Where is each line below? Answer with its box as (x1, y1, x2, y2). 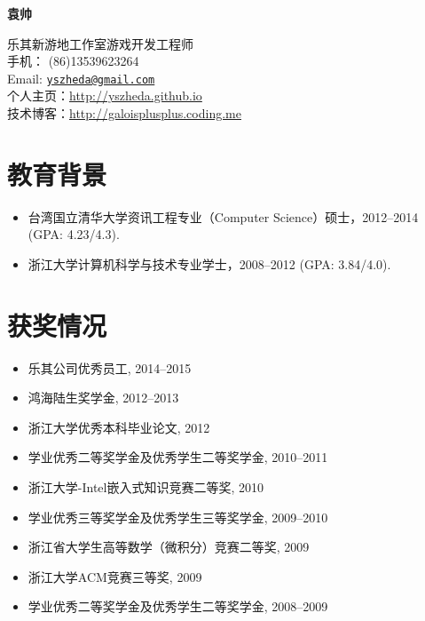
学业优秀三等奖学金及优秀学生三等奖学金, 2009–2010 (28, 507, 328, 526)
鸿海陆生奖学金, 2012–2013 (28, 388, 179, 407)
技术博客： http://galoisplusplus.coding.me (7, 104, 241, 123)
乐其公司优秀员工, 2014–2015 (28, 358, 192, 377)
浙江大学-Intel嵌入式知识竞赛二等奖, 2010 (28, 478, 264, 497)
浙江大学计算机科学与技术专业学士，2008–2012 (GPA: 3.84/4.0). (28, 254, 391, 273)
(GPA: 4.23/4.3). (28, 225, 120, 243)
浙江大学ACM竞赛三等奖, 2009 (28, 567, 202, 585)
